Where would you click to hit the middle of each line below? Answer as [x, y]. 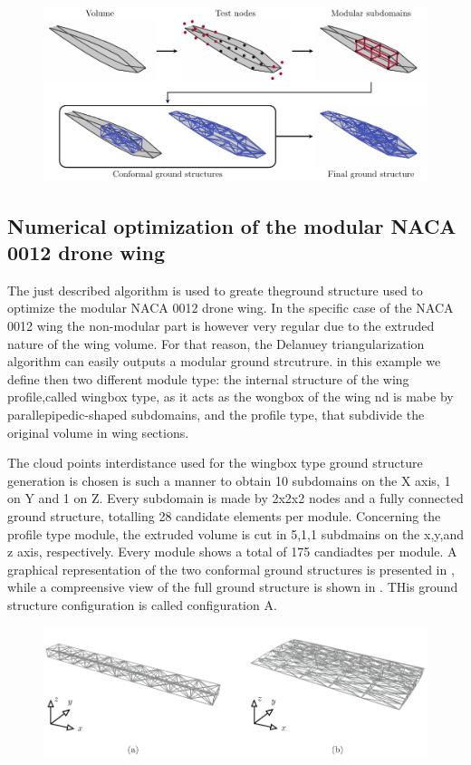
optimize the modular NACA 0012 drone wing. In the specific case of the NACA [231, 308]
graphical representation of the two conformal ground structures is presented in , [231, 569]
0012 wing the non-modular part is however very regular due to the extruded [221, 325]
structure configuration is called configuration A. [142, 604]
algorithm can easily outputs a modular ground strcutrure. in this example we [224, 361]
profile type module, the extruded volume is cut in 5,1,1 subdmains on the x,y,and [235, 533]
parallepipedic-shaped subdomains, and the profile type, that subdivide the [216, 414]
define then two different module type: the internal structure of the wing [208, 378]
